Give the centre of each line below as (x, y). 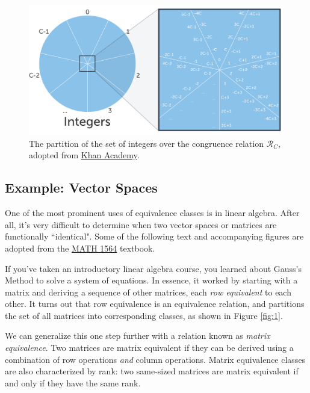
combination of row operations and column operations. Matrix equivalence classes (155, 359)
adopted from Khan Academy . (84, 155)
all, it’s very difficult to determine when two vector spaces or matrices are (141, 224)
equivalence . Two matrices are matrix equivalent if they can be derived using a (149, 348)
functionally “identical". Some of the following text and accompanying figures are (154, 236)
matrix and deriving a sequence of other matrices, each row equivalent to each (148, 292)
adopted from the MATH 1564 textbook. (80, 248)
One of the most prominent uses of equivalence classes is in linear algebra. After (152, 213)
